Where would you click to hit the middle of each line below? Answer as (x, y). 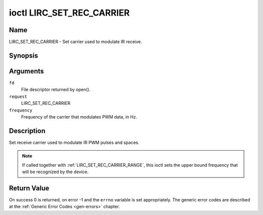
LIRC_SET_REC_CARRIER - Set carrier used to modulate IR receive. (75, 42)
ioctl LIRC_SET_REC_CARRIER (69, 13)
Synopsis (24, 55)
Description (27, 131)
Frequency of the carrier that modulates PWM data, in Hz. (79, 117)
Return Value (29, 188)
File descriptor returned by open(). (56, 90)
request (18, 97)
